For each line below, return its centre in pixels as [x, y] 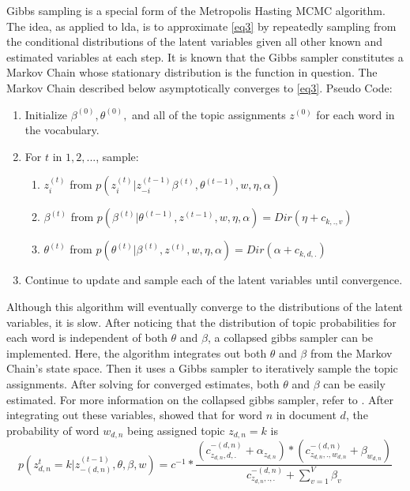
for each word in [355, 114]
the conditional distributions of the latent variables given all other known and [195, 41]
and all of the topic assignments [209, 114]
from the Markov [351, 352]
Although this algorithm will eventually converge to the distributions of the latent [205, 306]
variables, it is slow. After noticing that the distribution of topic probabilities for [201, 322]
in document [306, 415]
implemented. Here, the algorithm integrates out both [137, 352]
